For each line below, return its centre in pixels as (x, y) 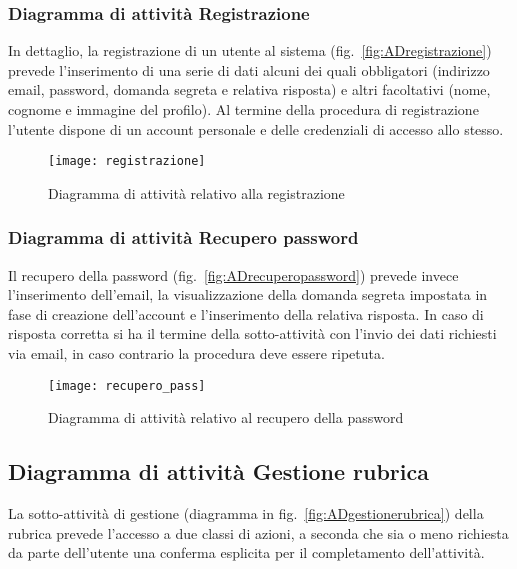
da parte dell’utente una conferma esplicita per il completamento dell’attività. (246, 552)
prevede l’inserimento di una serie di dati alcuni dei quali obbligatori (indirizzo (249, 69)
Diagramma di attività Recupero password (183, 237)
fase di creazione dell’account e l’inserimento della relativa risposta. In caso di (246, 313)
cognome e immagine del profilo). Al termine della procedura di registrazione (243, 109)
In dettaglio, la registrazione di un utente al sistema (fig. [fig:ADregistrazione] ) (250, 50)
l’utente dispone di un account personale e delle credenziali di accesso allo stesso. (256, 128)
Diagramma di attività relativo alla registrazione (196, 192)
